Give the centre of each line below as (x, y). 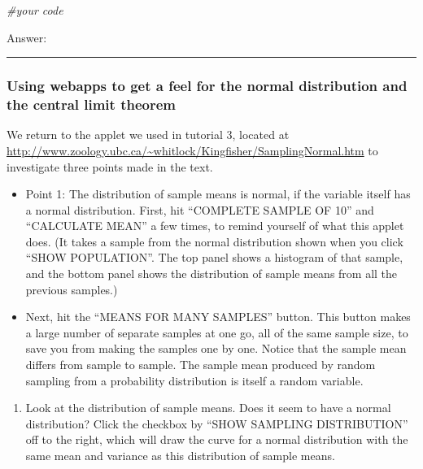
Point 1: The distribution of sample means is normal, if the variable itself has (218, 194)
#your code (35, 10)
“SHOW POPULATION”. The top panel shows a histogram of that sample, (214, 257)
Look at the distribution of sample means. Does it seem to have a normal (208, 408)
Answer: (27, 37)
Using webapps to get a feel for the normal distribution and (207, 86)
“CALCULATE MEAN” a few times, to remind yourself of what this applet (215, 226)
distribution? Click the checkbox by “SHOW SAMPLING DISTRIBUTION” (217, 423)
